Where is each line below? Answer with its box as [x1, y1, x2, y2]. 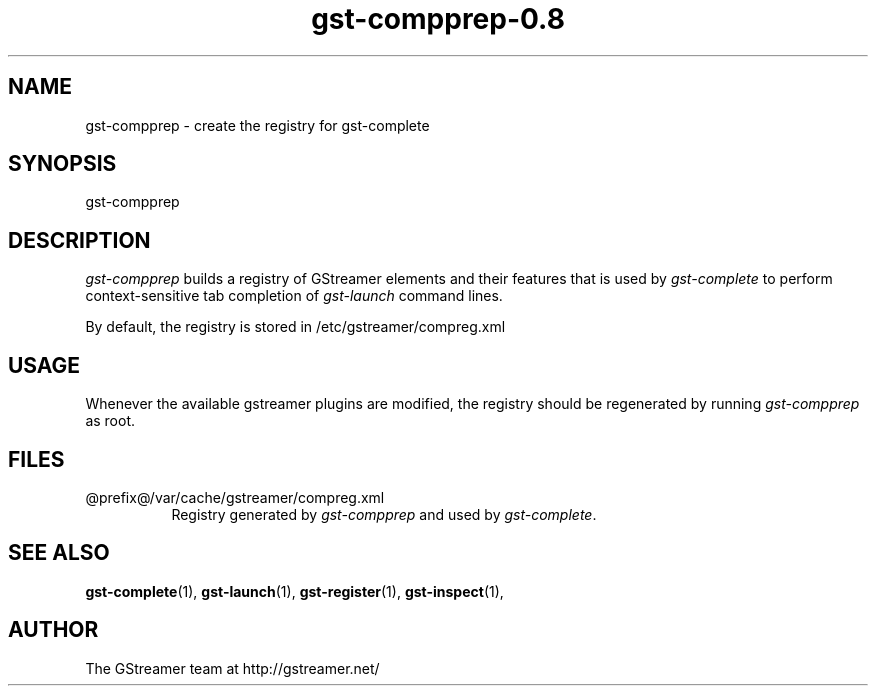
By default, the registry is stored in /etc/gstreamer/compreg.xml [85, 318, 506, 336]
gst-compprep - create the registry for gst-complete [85, 116, 430, 134]
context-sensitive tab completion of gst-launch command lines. [85, 287, 503, 305]
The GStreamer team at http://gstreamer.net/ [85, 659, 380, 677]
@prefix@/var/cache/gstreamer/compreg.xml [85, 488, 385, 506]
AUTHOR [8, 617, 99, 643]
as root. [85, 412, 136, 430]
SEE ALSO [8, 540, 110, 566]
